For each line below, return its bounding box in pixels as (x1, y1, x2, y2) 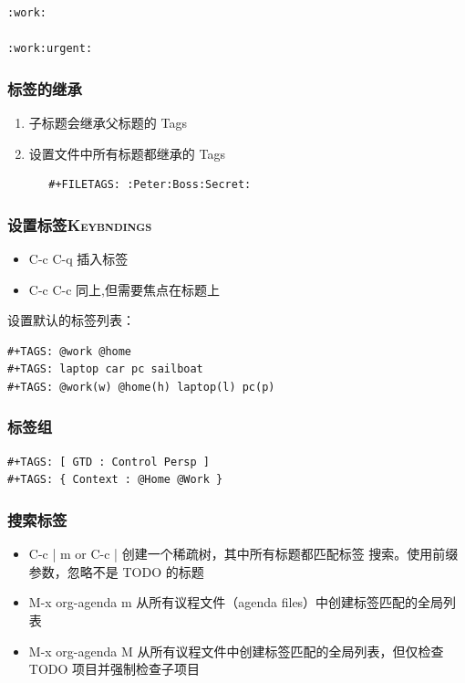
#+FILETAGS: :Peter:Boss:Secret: (48, 178, 252, 192)
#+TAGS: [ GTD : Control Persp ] (7, 455, 210, 468)
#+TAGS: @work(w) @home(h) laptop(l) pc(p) (7, 380, 275, 394)
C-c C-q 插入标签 (28, 249, 129, 268)
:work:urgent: (7, 42, 93, 56)
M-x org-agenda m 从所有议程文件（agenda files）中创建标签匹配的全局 (28, 593, 444, 612)
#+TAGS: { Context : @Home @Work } (7, 473, 223, 487)
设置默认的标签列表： (7, 310, 135, 330)
